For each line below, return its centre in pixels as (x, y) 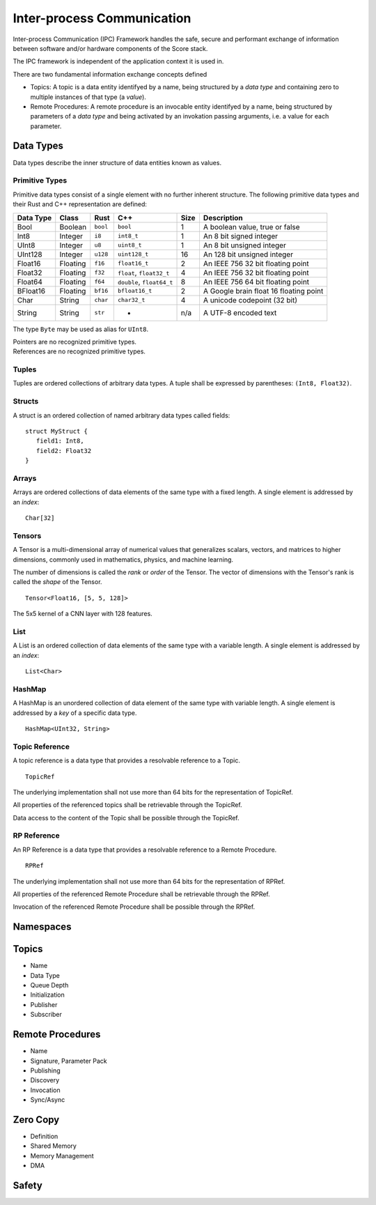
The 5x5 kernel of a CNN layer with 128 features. (83, 614)
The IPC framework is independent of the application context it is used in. (118, 61)
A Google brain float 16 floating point (263, 291)
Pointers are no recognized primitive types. (75, 341)
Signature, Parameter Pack (69, 1061)
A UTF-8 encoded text (240, 312)
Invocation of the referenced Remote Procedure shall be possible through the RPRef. (134, 907)
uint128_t (133, 254)
